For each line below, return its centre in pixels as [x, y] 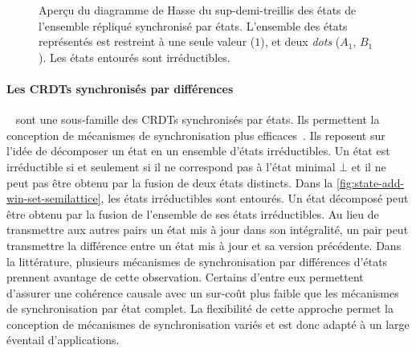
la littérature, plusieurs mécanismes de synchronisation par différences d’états [197, 261]
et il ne [369, 166]
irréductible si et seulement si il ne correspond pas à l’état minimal [171, 166]
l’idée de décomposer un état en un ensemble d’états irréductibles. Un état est [198, 151]
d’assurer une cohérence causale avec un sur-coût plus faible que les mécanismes [203, 292]
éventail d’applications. [63, 340]
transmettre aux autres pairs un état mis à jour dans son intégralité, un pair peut [208, 230]
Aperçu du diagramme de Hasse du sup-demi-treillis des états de [198, 10]
